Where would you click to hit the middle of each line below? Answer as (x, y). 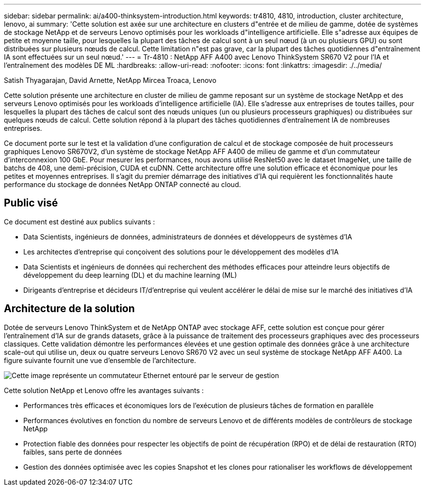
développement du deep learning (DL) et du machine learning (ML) (130, 275)
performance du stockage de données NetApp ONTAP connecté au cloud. (123, 184)
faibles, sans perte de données (73, 452)
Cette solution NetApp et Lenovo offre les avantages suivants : (104, 390)
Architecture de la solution (69, 309)
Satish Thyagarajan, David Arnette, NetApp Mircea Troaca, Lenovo (110, 80)
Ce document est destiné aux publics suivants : (80, 221)
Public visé (31, 203)
